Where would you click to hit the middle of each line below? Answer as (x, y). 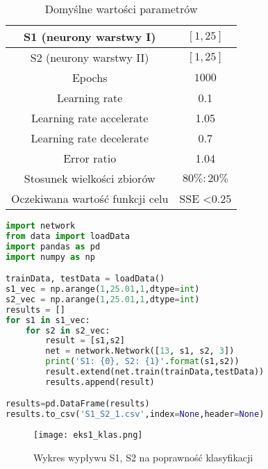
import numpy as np (50, 257)
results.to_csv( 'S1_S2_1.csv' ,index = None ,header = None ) (135, 414)
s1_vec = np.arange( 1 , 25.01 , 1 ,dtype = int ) (103, 289)
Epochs (90, 77)
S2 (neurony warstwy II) (90, 57)
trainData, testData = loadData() (85, 279)
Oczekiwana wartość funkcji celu (90, 198)
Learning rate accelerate (90, 118)
